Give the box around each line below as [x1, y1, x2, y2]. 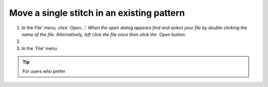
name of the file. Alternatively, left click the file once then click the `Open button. [21, 31, 186, 37]
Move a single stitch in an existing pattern [9, 7, 185, 18]
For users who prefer [22, 68, 66, 74]
